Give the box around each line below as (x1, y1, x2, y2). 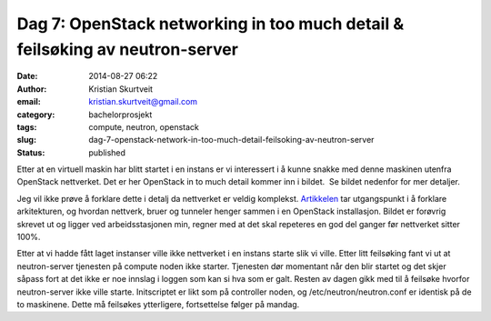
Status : (16, 146, 45, 158)
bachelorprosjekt (88, 109, 153, 120)
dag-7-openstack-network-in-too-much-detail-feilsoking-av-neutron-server (88, 135, 375, 145)
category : (16, 109, 55, 120)
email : (16, 96, 41, 107)
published (88, 146, 126, 158)
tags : (16, 121, 37, 132)
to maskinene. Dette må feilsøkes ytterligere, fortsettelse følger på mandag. (16, 298, 300, 309)
